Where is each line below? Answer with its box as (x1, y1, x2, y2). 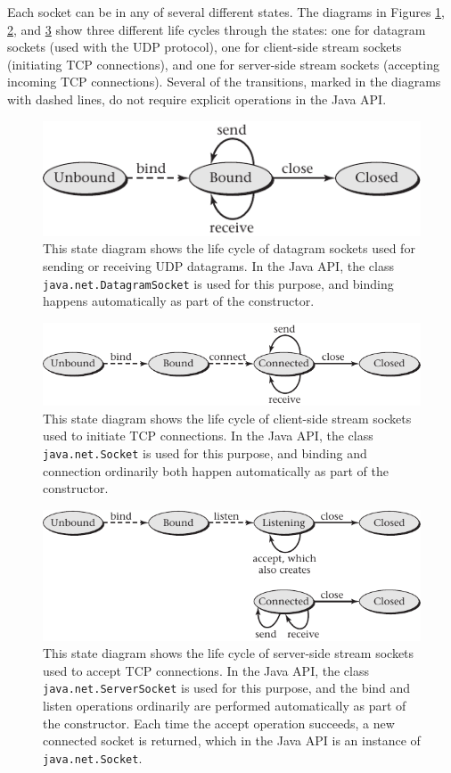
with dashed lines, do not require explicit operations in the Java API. (7, 89, 387, 108)
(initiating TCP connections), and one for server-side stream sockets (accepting (7, 54, 439, 73)
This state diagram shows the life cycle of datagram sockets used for (43, 239, 415, 258)
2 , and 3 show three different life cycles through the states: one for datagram (7, 20, 426, 38)
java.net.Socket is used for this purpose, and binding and (43, 444, 367, 463)
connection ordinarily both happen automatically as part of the (43, 461, 389, 480)
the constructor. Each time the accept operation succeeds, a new (43, 713, 395, 732)
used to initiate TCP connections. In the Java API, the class (43, 426, 373, 445)
